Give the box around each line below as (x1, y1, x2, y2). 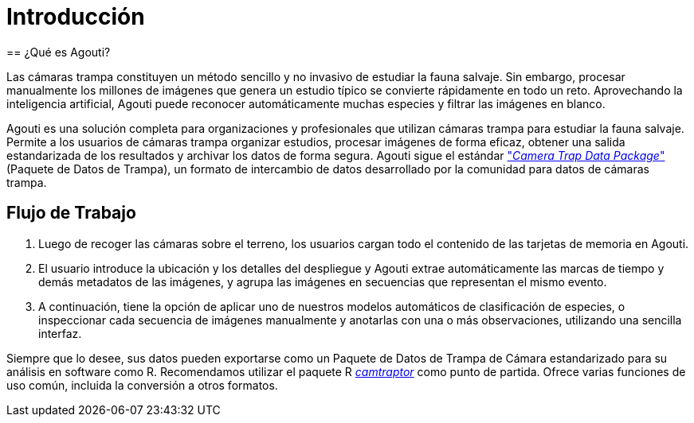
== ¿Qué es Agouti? (6, 45, 111, 59)
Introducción (6, 3, 145, 30)
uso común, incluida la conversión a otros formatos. (6, 378, 278, 392)
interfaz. (38, 326, 82, 340)
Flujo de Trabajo (6, 203, 136, 223)
